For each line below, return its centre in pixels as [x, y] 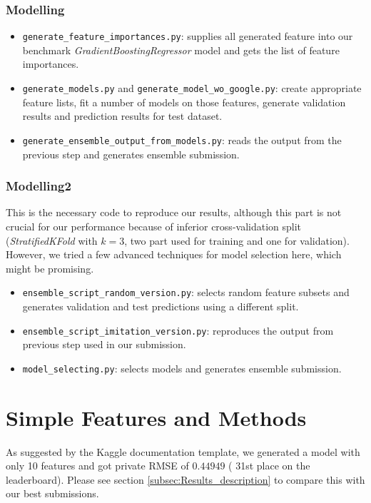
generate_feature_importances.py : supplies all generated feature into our [188, 36]
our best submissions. [52, 493]
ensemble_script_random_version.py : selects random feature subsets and [186, 292]
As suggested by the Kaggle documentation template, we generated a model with [183, 451]
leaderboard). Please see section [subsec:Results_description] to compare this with [185, 479]
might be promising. [50, 268]
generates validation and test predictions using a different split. [161, 306]
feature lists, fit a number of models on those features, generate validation [184, 102]
